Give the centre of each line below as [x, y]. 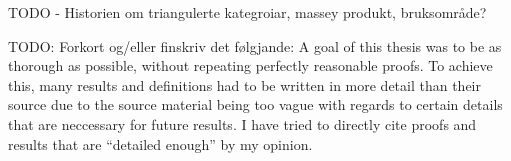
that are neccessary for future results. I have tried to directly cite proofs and [242, 123]
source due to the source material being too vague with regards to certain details [255, 104]
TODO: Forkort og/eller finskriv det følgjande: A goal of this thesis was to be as [255, 45]
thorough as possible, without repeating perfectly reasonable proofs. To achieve [250, 65]
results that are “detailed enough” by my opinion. [160, 143]
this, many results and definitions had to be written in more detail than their [245, 84]
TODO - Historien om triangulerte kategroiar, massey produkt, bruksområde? [247, 12]
